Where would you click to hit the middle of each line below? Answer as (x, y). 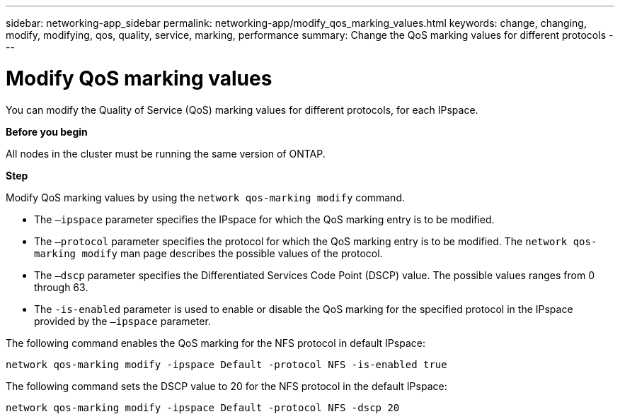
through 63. (61, 287)
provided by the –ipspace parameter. (122, 321)
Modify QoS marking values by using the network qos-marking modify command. (205, 197)
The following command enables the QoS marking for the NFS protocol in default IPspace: (216, 343)
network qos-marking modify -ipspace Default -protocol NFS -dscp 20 (203, 407)
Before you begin (47, 131)
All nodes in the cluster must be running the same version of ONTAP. (166, 153)
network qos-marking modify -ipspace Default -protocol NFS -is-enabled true (226, 364)
